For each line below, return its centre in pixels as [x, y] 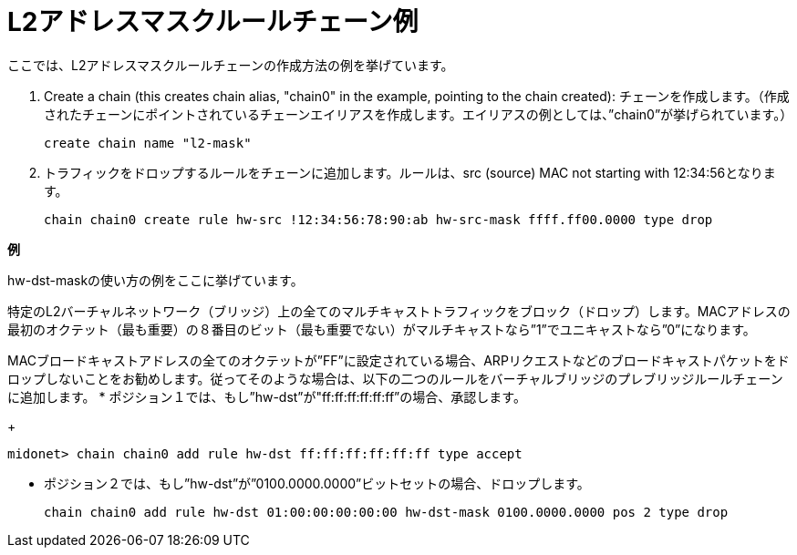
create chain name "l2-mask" [148, 143]
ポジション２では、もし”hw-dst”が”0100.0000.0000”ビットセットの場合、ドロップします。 [317, 483]
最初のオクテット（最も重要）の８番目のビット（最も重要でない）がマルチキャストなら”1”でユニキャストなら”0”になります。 [382, 329]
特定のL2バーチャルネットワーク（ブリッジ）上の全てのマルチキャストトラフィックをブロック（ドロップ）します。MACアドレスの [399, 311]
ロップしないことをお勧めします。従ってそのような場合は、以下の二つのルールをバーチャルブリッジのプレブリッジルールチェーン [395, 378]
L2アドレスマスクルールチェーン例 [213, 22]
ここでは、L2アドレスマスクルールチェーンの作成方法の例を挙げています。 [231, 65]
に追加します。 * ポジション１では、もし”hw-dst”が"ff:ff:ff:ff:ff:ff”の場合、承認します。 [267, 396]
